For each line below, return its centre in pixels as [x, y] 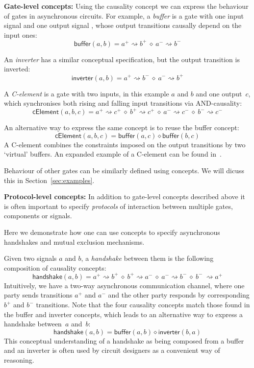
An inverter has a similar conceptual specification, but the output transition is [122, 59]
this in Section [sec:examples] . [49, 180]
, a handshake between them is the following [147, 258]
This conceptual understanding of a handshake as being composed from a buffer [124, 340]
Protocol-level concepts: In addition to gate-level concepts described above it [125, 196]
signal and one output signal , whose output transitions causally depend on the [123, 25]
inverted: [17, 69]
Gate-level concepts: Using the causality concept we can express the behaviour [126, 6]
